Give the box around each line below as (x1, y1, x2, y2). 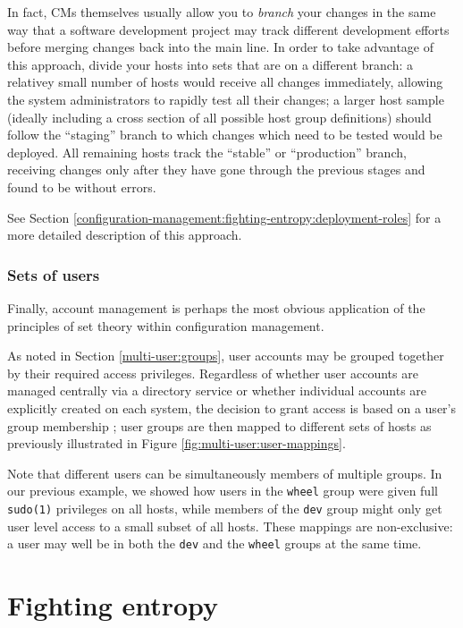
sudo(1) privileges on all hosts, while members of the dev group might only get (7, 498, 442, 517)
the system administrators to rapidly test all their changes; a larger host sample (7, 89, 444, 108)
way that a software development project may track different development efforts (7, 20, 450, 38)
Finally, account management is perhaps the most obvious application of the (7, 298, 425, 317)
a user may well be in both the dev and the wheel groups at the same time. (7, 534, 422, 553)
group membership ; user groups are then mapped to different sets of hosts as (7, 416, 432, 435)
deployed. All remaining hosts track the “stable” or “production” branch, (7, 142, 407, 161)
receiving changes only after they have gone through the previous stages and (7, 160, 425, 179)
